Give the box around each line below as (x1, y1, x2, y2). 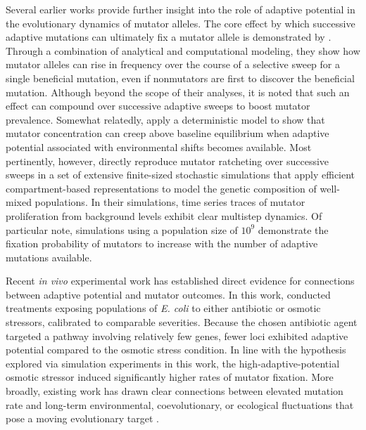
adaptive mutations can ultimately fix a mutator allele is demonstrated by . (6, 30, 332, 44)
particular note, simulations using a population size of (6, 222, 238, 237)
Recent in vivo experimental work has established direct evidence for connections (6, 273, 355, 288)
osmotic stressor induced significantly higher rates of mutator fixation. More (6, 370, 334, 384)
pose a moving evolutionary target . (6, 411, 159, 426)
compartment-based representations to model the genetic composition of (6, 181, 317, 195)
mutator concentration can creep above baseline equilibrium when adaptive (6, 126, 329, 141)
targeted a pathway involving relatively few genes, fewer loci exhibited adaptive (6, 328, 348, 343)
